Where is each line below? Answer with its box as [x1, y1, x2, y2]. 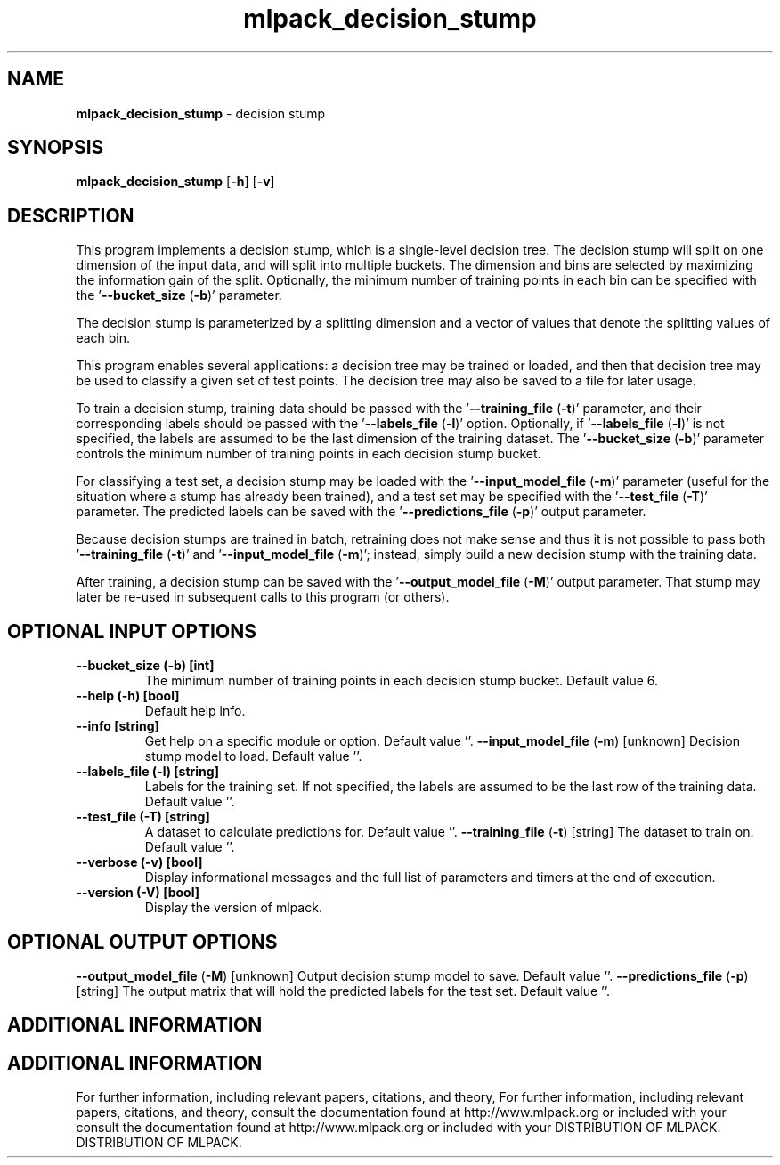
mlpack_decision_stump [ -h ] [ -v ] [76, 174, 275, 190]
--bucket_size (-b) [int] [76, 658, 215, 674]
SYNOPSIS [7, 136, 104, 159]
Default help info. [144, 703, 246, 719]
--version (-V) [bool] [76, 885, 200, 901]
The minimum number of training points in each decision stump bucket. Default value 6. [144, 673, 659, 689]
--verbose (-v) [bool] [76, 854, 203, 870]
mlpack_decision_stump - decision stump [76, 105, 326, 121]
